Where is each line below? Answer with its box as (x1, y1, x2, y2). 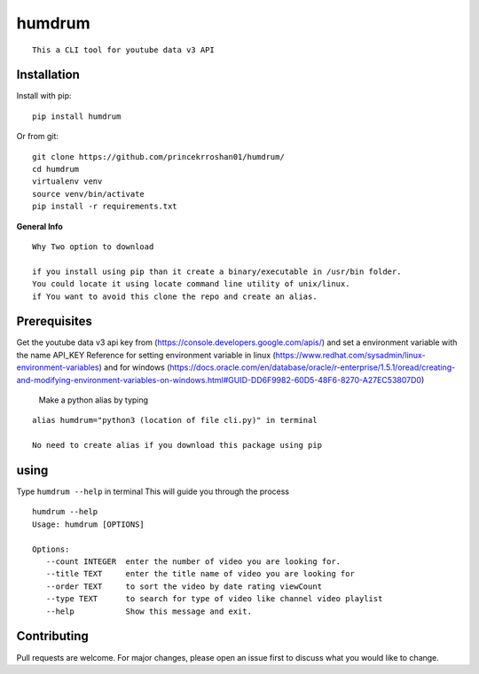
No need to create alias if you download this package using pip (32, 440, 323, 451)
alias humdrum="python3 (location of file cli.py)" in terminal (32, 415, 318, 426)
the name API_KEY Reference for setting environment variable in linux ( (16, 349, 277, 360)
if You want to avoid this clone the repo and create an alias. (32, 291, 318, 302)
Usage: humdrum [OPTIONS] (32, 519, 145, 529)
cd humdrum (32, 164, 80, 175)
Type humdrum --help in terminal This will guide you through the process (16, 486, 290, 497)
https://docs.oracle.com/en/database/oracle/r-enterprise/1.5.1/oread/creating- (169, 362, 456, 372)
